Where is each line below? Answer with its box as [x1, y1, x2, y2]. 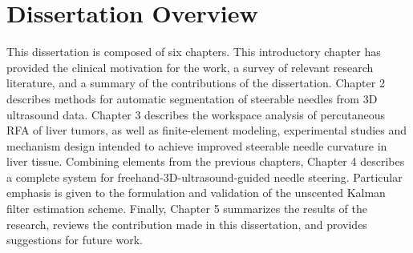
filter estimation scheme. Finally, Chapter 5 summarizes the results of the [6, 200, 367, 217]
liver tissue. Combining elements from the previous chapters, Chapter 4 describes [6, 153, 405, 170]
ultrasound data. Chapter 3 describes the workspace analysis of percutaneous [6, 106, 386, 122]
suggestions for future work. [6, 231, 143, 248]
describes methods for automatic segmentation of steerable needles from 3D [6, 90, 378, 106]
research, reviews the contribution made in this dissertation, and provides [6, 215, 367, 232]
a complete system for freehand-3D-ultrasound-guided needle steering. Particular [6, 168, 403, 185]
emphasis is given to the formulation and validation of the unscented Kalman [6, 184, 386, 201]
